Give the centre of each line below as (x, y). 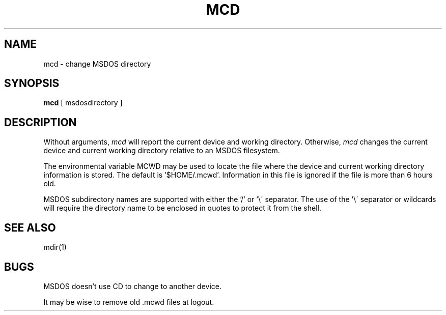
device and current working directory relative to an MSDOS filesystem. (162, 151)
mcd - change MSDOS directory (97, 64)
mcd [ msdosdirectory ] (83, 103)
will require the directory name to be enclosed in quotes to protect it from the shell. (183, 208)
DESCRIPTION (40, 122)
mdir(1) (55, 247)
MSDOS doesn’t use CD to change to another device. (132, 286)
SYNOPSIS (32, 83)
